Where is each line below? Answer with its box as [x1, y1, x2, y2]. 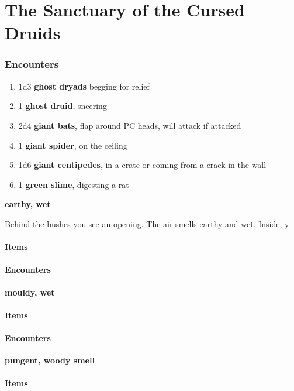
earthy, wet [5, 198, 51, 210]
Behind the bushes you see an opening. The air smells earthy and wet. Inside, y [5, 217, 289, 229]
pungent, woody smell [5, 354, 95, 366]
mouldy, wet [5, 286, 55, 298]
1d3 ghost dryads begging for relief [18, 80, 150, 92]
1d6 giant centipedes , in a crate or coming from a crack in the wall [18, 159, 267, 171]
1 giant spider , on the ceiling [18, 139, 127, 151]
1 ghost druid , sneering [18, 100, 107, 112]
